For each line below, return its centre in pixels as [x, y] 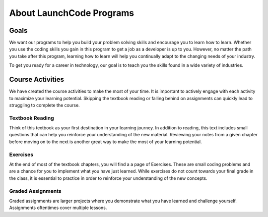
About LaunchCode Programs [71, 13]
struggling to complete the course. [44, 105]
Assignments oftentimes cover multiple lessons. [58, 208]
